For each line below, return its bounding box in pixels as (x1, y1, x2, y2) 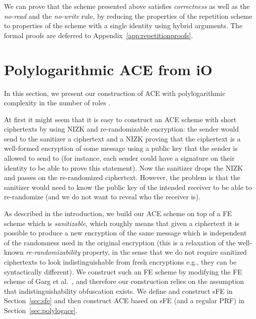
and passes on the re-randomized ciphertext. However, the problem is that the (4, 172, 241, 182)
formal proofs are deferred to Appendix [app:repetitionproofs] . (4, 30, 193, 40)
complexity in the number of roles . (4, 97, 111, 108)
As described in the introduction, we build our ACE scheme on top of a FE (4, 208, 232, 219)
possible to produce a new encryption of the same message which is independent (4, 228, 247, 238)
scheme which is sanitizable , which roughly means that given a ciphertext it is (4, 218, 240, 228)
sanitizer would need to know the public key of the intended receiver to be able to (4, 182, 252, 192)
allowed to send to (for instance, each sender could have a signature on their (4, 153, 235, 163)
